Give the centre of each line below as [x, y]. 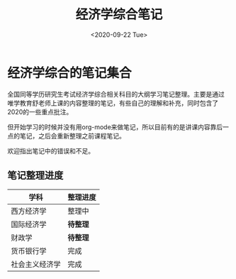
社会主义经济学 [36, 264]
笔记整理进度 [35, 176]
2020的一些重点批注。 [40, 111]
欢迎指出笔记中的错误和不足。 [51, 151]
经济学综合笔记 [119, 15]
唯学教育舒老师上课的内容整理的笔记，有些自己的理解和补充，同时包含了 [113, 103]
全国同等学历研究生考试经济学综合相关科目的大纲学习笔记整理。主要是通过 [116, 94]
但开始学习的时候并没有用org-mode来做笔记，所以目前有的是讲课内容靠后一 [118, 127]
